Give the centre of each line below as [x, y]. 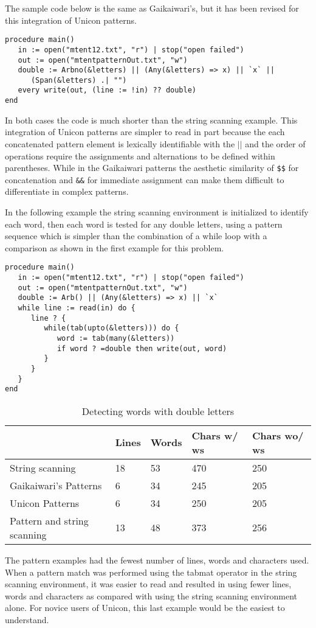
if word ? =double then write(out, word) [142, 348]
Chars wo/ [278, 435]
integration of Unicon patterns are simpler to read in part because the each [145, 132]
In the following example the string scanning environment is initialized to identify [157, 212]
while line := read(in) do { [77, 308]
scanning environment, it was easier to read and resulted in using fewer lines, [148, 584]
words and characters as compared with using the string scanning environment [151, 595]
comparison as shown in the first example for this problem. [115, 247]
